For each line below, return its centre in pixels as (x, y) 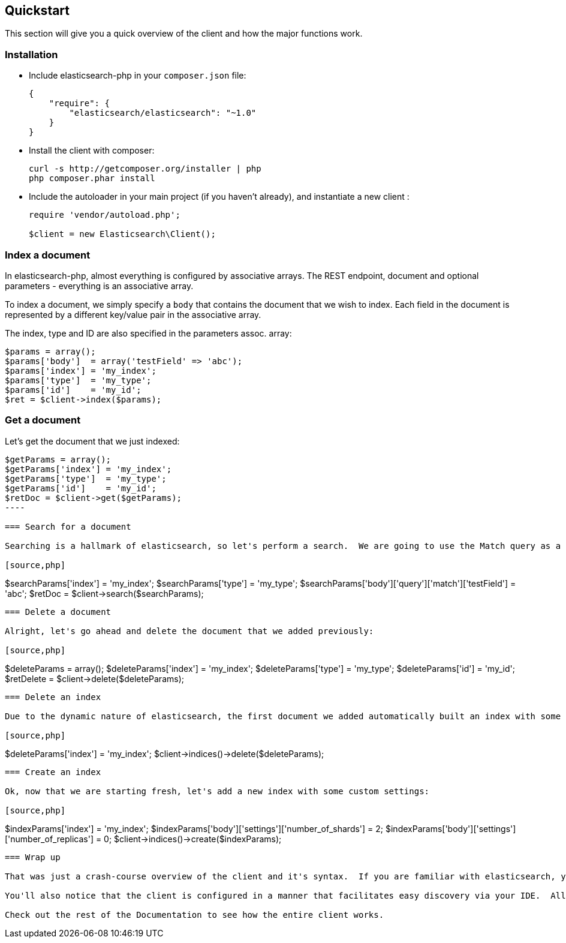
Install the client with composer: (92, 151)
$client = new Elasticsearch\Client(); (122, 234)
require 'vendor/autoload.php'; (105, 215)
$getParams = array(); (58, 459)
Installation (31, 54)
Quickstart (37, 10)
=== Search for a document (68, 526)
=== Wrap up (33, 857)
